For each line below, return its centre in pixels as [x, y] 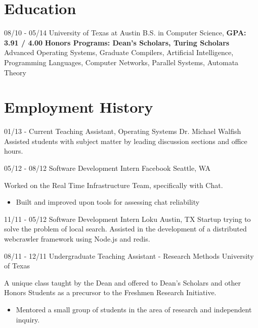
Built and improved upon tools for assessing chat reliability [108, 202]
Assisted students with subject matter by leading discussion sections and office [126, 141]
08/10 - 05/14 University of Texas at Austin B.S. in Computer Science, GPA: [125, 33]
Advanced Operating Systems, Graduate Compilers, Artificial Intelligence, [119, 52]
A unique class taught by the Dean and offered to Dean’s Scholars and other [122, 282]
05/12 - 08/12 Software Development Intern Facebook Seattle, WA [107, 168]
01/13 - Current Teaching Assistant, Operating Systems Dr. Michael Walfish [123, 131]
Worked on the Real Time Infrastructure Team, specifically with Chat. [114, 185]
